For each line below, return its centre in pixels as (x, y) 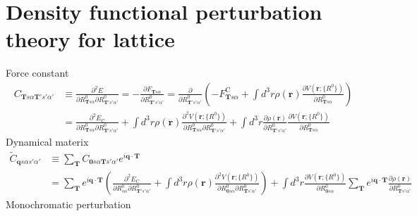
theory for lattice (90, 39)
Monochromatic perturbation (68, 204)
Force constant (37, 73)
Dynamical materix (47, 141)
